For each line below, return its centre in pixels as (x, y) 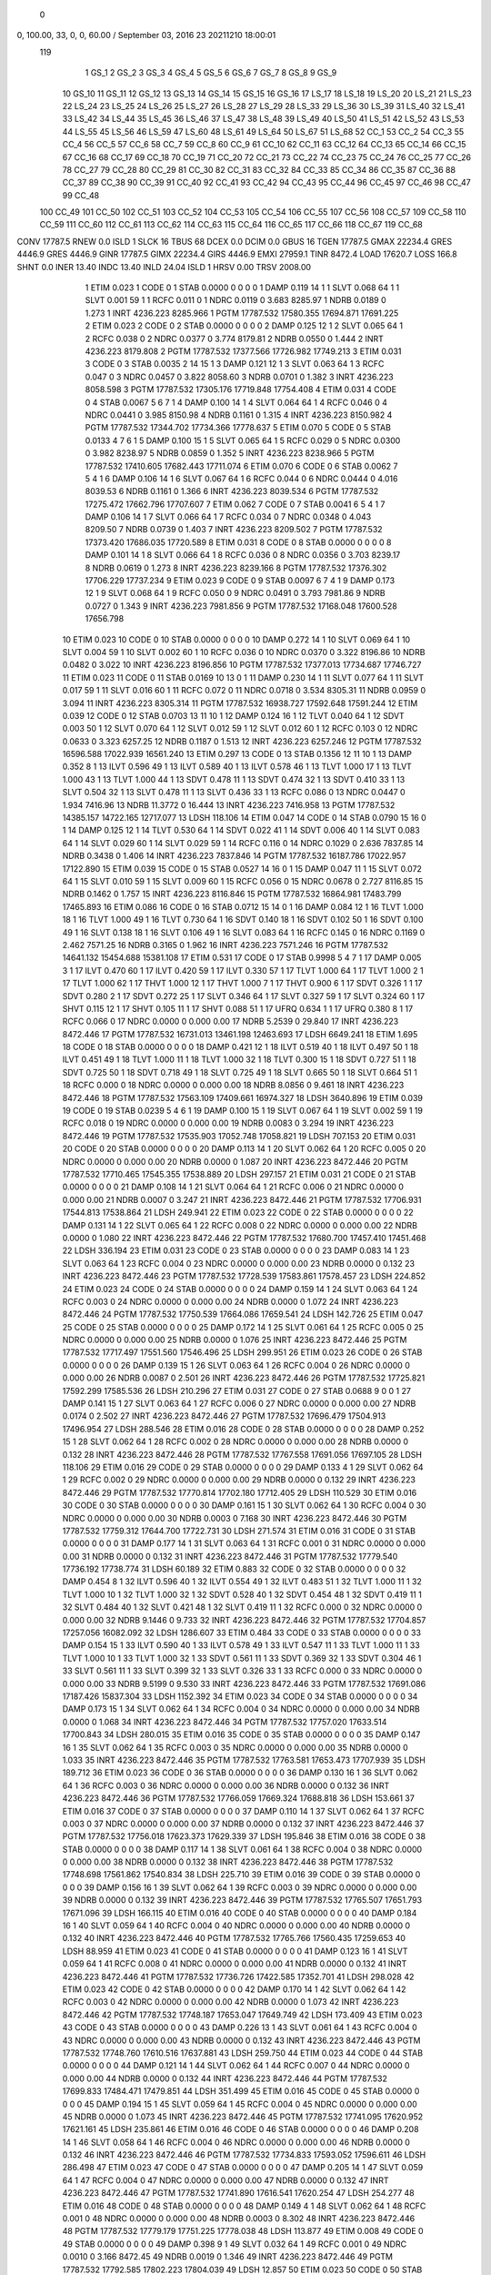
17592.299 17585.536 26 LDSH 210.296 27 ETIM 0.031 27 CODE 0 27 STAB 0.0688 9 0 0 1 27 (236, 1390)
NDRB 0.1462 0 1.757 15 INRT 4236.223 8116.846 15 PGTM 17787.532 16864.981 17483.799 (232, 894)
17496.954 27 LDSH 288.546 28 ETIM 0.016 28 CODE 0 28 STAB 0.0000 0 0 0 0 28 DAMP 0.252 (243, 1429)
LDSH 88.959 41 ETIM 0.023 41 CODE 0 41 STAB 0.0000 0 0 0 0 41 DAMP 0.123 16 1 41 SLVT (235, 1951)
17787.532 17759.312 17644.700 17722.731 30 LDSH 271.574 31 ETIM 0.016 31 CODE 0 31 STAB (239, 1531)
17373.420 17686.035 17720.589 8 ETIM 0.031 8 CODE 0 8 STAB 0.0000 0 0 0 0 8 (238, 542)
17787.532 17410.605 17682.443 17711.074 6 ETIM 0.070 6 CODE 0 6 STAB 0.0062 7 (241, 466)
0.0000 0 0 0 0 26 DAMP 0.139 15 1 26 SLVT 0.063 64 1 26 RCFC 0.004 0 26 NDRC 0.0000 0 (236, 1365)
